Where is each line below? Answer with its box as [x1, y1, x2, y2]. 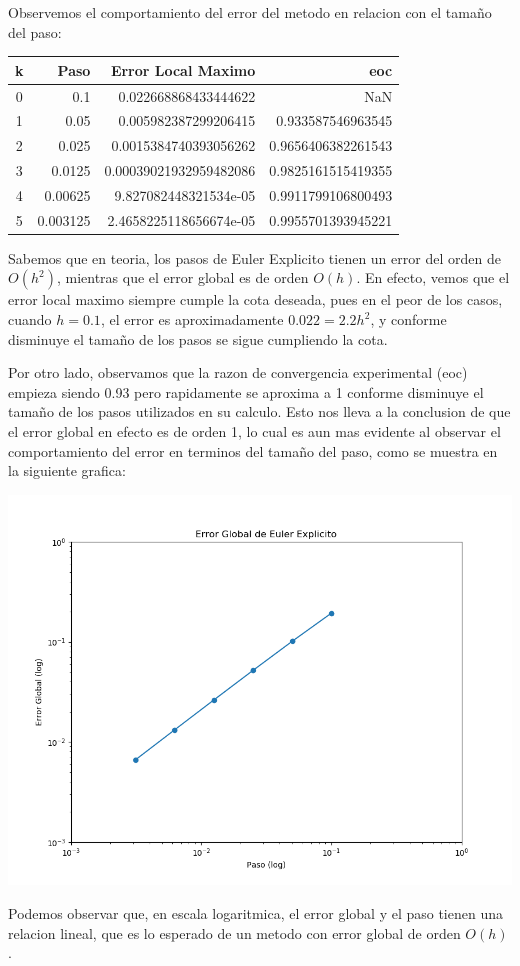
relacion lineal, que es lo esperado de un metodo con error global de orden [8, 922, 461, 943]
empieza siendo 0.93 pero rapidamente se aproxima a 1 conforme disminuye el [8, 381, 484, 402]
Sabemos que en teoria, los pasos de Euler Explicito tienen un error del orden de [8, 247, 501, 268]
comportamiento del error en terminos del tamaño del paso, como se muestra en [8, 440, 498, 461]
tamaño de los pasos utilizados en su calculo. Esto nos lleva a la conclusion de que [8, 401, 511, 422]
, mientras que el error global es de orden [56, 267, 309, 288]
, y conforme [370, 309, 447, 330]
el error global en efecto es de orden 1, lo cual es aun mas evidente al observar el [8, 421, 501, 441]
